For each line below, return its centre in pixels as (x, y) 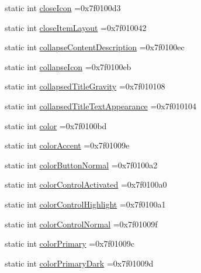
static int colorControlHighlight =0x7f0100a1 (85, 204)
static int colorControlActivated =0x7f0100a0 (86, 184)
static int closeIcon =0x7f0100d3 (63, 8)
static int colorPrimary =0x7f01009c (70, 243)
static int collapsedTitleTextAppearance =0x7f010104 (101, 106)
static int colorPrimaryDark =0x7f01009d (79, 263)
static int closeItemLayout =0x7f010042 (76, 27)
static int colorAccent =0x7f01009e (67, 145)
